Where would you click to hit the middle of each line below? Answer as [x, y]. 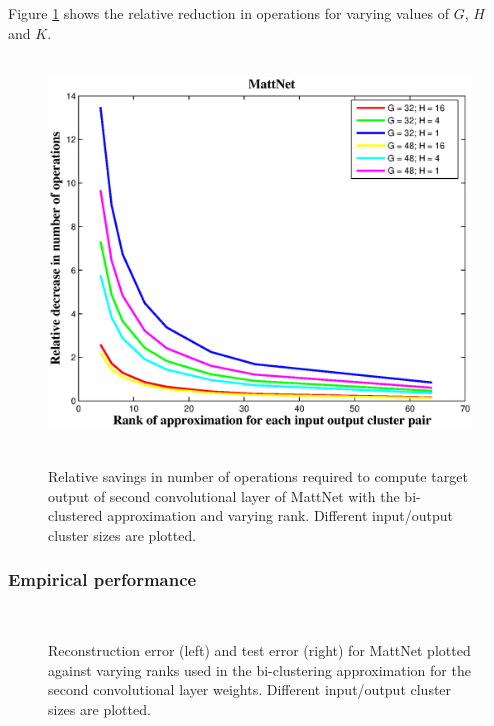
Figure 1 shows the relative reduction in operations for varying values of [228, 13]
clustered [75, 515]
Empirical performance [102, 579]
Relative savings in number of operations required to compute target [258, 475]
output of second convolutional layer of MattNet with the [224, 495]
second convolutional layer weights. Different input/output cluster [250, 689]
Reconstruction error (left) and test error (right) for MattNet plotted [259, 650]
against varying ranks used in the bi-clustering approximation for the [259, 669]
